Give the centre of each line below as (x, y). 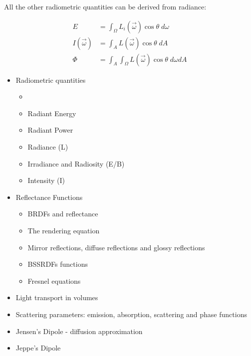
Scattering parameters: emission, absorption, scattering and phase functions (131, 314)
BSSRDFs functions (58, 264)
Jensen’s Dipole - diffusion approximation (79, 331)
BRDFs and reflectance (63, 214)
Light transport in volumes (57, 297)
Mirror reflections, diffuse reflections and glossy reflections (116, 247)
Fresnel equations (54, 280)
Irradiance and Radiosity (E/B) (76, 163)
